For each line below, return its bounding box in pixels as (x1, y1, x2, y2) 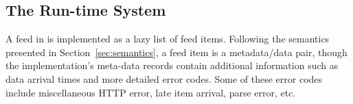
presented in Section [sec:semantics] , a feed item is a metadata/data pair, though (5, 44, 348, 59)
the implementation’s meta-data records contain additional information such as (5, 58, 339, 73)
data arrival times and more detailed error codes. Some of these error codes (5, 71, 323, 86)
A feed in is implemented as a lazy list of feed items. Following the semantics (5, 31, 330, 46)
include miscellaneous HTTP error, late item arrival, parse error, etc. (5, 85, 296, 99)
